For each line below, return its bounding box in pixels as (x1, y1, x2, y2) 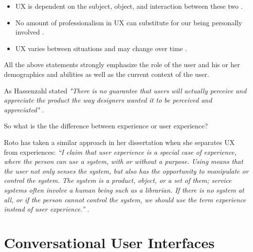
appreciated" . (4, 104, 44, 114)
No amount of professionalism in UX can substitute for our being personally (15, 17, 242, 27)
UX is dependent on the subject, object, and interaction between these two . (15, 1, 243, 11)
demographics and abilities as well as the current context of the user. (4, 69, 209, 79)
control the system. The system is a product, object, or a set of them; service (4, 175, 232, 185)
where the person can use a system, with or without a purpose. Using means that (4, 156, 243, 166)
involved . (15, 27, 44, 37)
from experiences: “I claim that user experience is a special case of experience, (4, 146, 236, 157)
